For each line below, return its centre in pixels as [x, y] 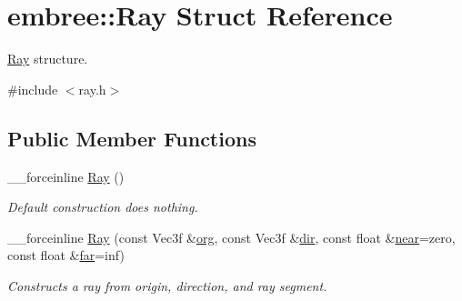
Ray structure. [48, 59]
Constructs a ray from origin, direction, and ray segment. [167, 285]
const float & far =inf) [66, 255]
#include [33, 89]
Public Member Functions [132, 138]
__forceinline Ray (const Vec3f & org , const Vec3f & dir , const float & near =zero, [231, 237]
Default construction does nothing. [103, 207]
